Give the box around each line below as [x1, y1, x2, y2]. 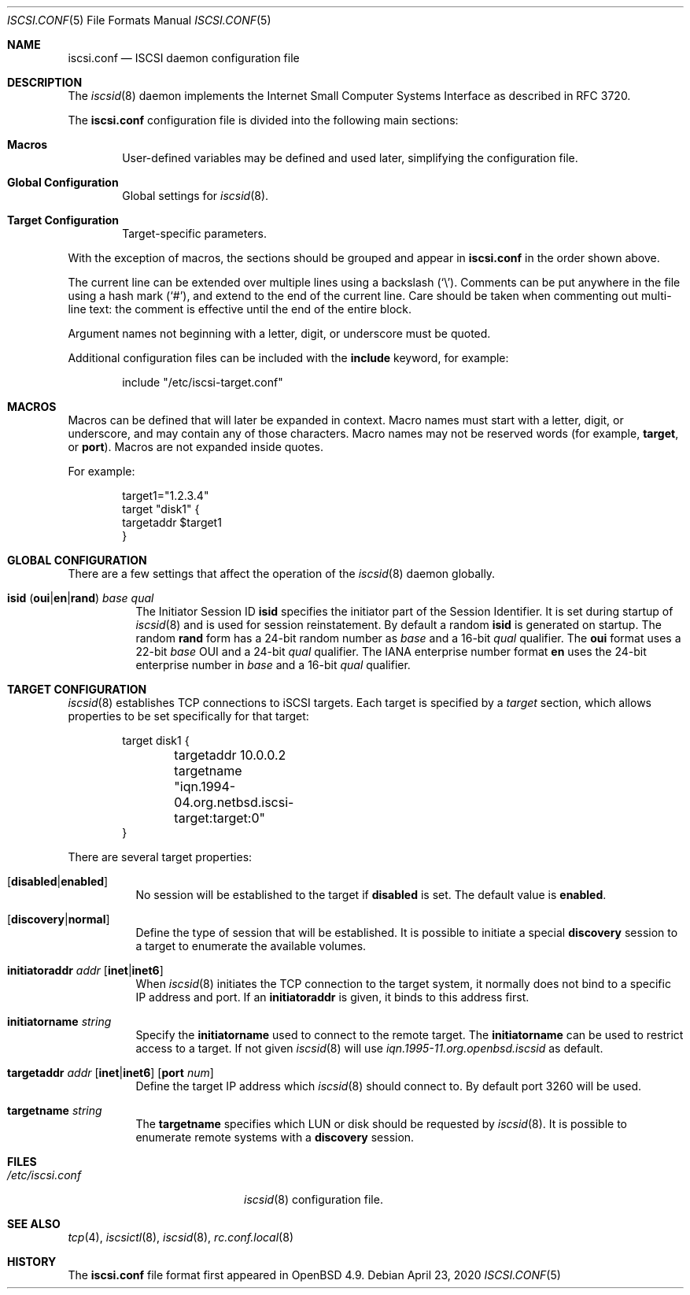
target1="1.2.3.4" [122, 489, 209, 502]
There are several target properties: [68, 850, 253, 864]
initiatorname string [7, 1015, 112, 1028]
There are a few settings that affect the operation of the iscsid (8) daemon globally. [68, 567, 496, 580]
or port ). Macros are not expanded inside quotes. [68, 440, 324, 453]
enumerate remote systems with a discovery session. [135, 1130, 415, 1144]
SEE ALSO [7, 1217, 61, 1230]
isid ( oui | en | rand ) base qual [7, 591, 154, 605]
